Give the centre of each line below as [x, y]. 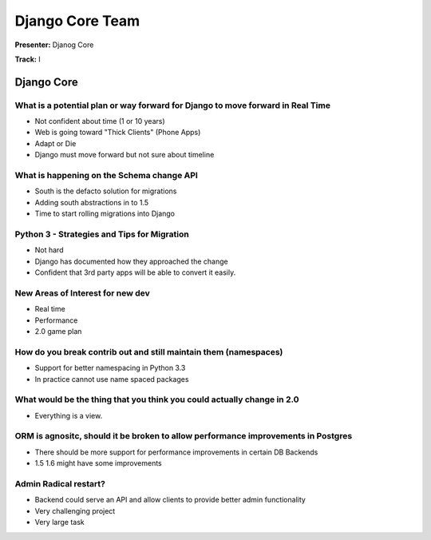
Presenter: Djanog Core [54, 45]
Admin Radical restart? [60, 484]
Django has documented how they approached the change [131, 261]
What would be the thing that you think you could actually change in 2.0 [157, 399]
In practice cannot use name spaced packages [112, 379]
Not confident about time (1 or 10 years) [100, 121]
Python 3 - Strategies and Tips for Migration [102, 234]
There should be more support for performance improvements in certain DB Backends [176, 452]
